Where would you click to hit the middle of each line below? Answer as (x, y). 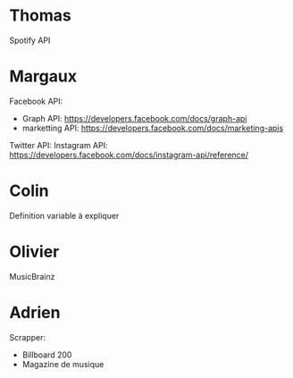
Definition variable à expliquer (64, 215)
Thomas (40, 16)
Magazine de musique (63, 364)
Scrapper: (28, 337)
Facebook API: (36, 101)
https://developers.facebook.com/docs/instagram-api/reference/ (129, 155)
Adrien (35, 312)
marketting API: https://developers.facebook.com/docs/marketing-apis (153, 128)
